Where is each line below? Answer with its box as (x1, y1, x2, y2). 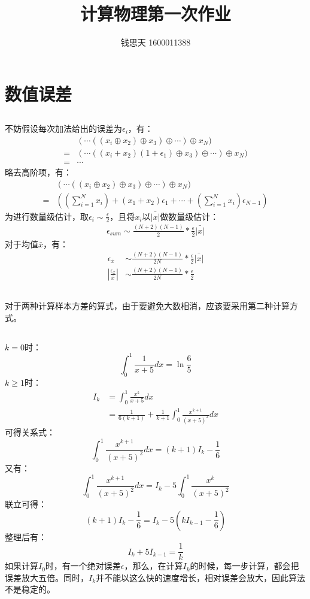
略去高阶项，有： (5, 165, 72, 178)
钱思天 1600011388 (120, 36, 191, 49)
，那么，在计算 (124, 559, 183, 572)
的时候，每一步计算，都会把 (190, 559, 299, 572)
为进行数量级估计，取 (5, 210, 89, 222)
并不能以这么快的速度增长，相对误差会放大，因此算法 (96, 571, 306, 583)
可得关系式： (5, 425, 55, 438)
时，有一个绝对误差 (45, 559, 121, 572)
